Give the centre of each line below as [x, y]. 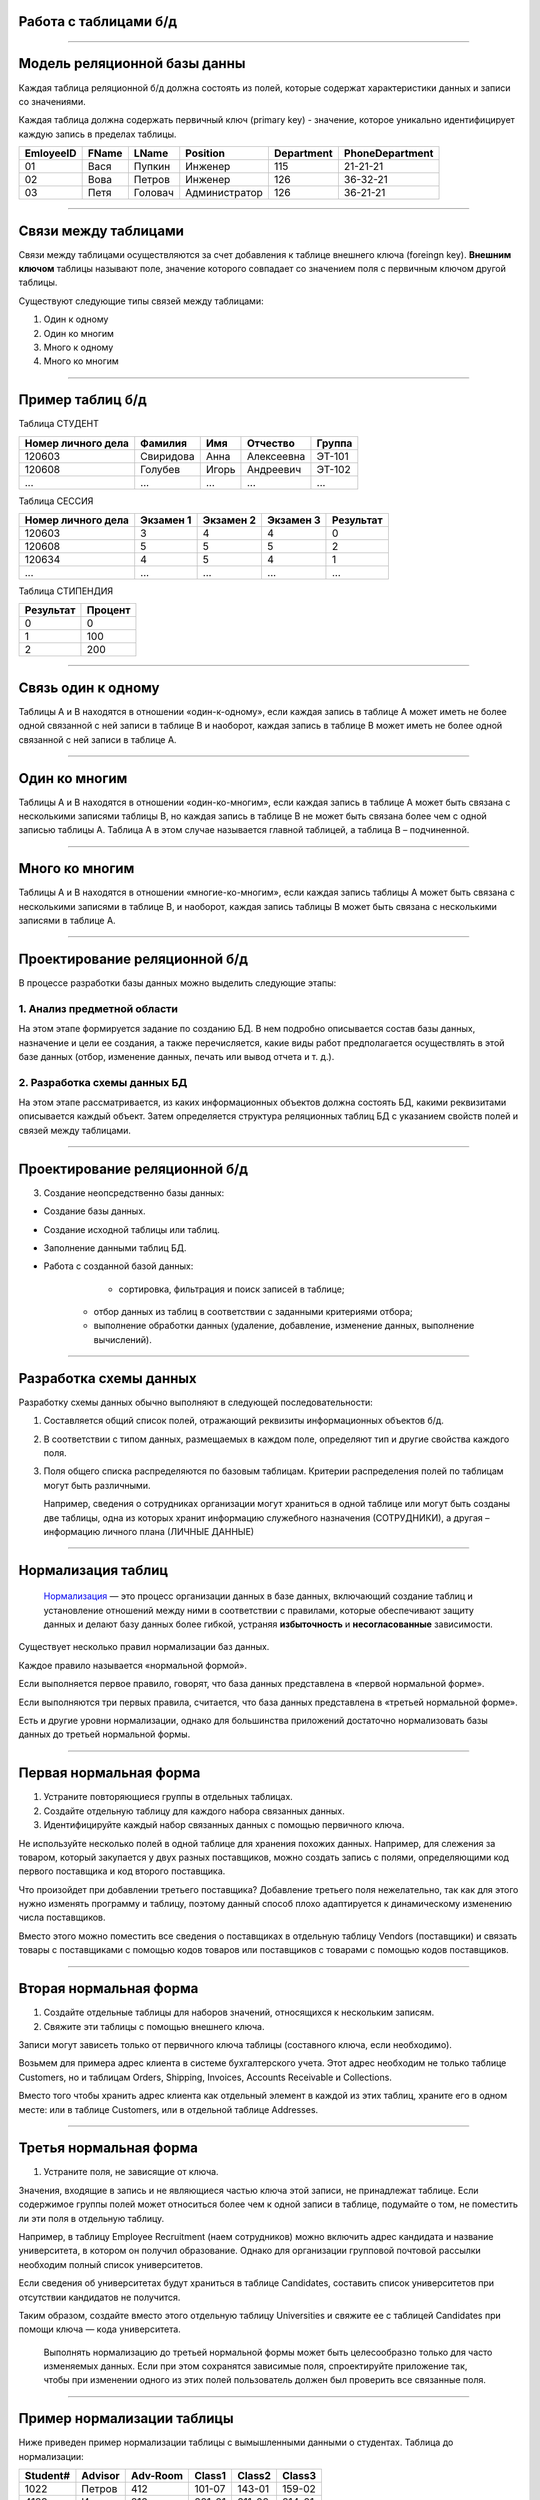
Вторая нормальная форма [108, 1988]
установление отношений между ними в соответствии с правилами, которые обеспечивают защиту [259, 1610]
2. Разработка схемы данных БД [103, 1082]
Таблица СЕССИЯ [56, 501]
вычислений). [122, 1339]
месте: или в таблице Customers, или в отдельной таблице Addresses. [168, 2109]
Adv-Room [157, 2476]
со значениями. [52, 101]
